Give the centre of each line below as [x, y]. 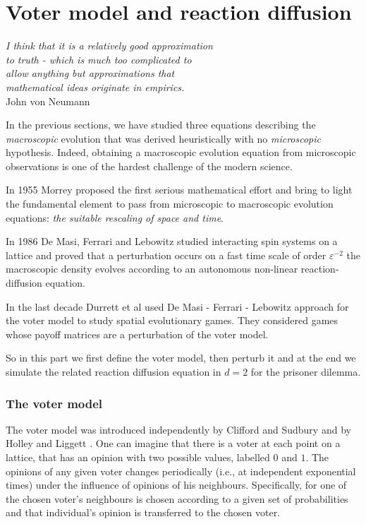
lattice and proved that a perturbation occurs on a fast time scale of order [166, 255]
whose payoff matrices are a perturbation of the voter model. [137, 334]
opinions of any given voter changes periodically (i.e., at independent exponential [181, 471]
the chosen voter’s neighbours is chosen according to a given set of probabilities [177, 498]
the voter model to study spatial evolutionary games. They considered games [172, 320]
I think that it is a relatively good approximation [109, 46]
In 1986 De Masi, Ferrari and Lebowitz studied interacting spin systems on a [172, 241]
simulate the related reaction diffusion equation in [114, 371]
